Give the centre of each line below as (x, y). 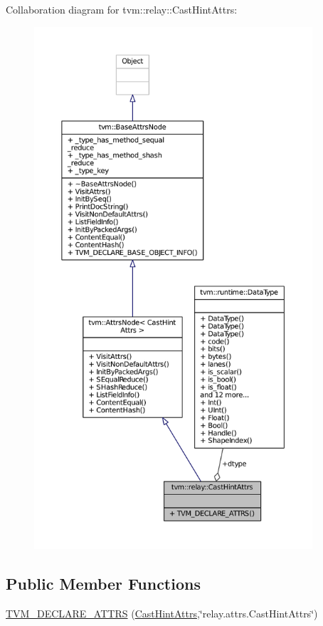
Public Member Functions (103, 583)
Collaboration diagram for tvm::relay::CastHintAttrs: (122, 9)
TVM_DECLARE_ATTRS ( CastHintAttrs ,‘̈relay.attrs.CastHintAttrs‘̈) (162, 613)
